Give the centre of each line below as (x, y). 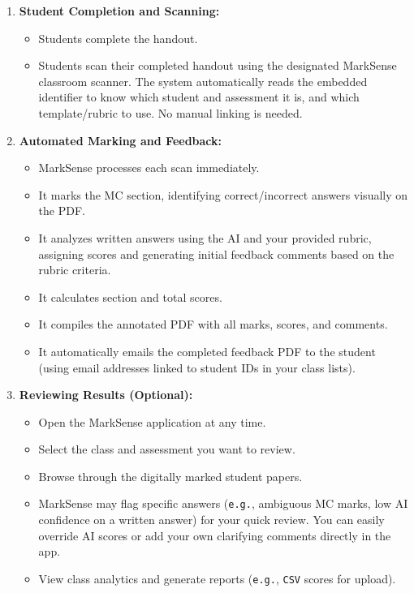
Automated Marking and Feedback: (121, 140)
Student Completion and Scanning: (119, 11)
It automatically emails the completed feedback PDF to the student (207, 351)
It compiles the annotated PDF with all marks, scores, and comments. (213, 324)
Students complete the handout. (118, 38)
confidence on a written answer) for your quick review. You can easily (211, 520)
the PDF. (62, 211)
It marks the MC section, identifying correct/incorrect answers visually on (223, 194)
